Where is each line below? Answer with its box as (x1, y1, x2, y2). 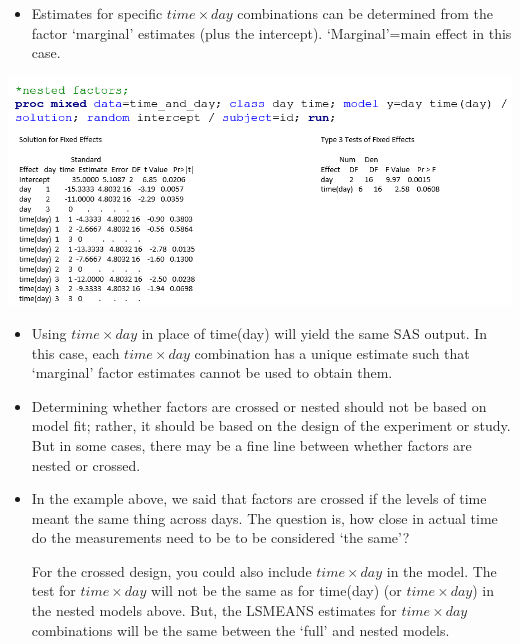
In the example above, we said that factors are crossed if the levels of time (31, 488, 487, 509)
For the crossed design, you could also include (31, 560, 312, 581)
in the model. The (386, 560, 497, 581)
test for (31, 580, 76, 601)
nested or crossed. (31, 454, 141, 475)
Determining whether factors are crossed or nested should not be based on (31, 395, 487, 416)
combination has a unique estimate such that (194, 342, 470, 363)
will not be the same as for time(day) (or (151, 580, 402, 601)
